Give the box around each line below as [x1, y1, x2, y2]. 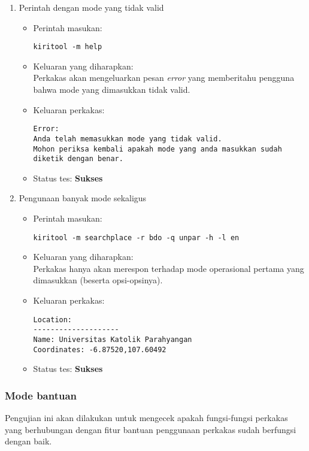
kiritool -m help [33, 43, 102, 52]
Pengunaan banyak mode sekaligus [19, 192, 147, 204]
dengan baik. [5, 435, 52, 447]
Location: [33, 315, 72, 324]
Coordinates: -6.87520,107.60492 [33, 345, 166, 354]
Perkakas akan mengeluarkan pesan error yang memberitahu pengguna [33, 71, 295, 84]
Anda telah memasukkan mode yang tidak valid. [33, 134, 222, 143]
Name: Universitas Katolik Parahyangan [33, 335, 192, 344]
